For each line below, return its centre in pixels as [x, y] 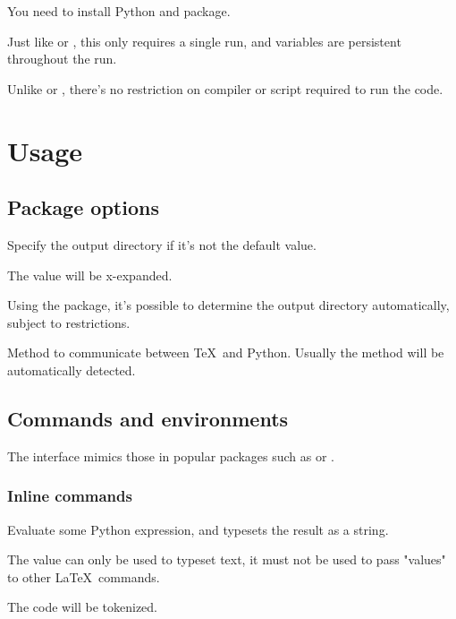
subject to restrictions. [69, 322]
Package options [83, 207]
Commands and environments [148, 418]
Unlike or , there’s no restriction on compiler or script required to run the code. [225, 88]
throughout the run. [62, 59]
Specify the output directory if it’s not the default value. [162, 244]
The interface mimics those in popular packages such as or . [171, 456]
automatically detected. [72, 370]
